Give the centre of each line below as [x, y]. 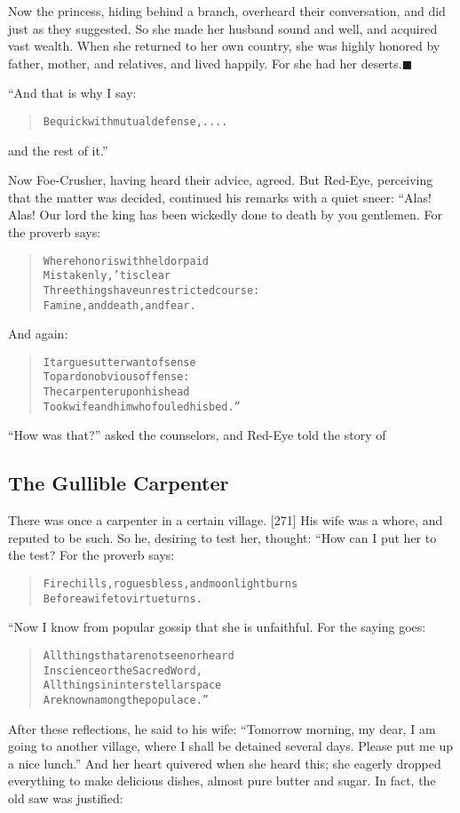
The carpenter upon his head [116, 392]
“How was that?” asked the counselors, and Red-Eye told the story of [197, 435]
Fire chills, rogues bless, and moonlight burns [171, 584]
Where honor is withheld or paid [126, 261]
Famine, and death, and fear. [119, 305]
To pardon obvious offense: [116, 377]
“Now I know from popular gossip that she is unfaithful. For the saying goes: [217, 627]
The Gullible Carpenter [119, 483]
